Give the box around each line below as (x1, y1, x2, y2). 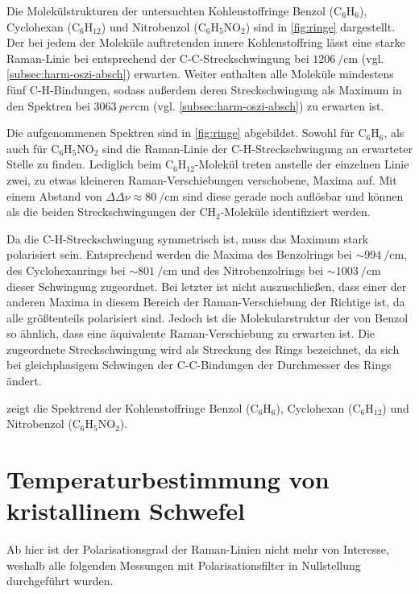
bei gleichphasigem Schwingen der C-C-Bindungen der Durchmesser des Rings (6, 356, 392, 373)
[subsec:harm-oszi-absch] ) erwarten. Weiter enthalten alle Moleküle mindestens (6, 65, 394, 82)
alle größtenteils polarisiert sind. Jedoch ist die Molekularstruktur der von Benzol (6, 309, 409, 326)
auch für (6, 139, 48, 156)
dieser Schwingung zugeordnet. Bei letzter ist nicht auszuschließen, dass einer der (6, 277, 407, 294)
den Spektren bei (6, 97, 90, 114)
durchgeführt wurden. (6, 572, 114, 589)
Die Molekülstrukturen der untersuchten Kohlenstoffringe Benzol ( (6, 2, 334, 19)
